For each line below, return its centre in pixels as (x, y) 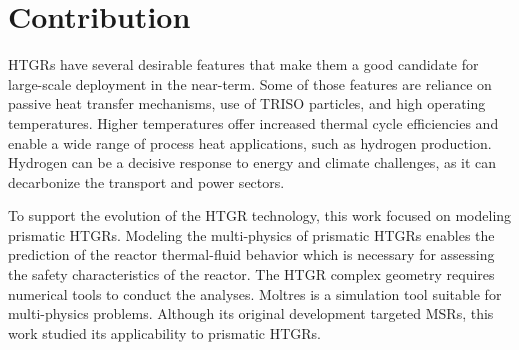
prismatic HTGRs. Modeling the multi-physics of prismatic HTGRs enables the (251, 234)
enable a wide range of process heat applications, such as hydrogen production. (250, 142)
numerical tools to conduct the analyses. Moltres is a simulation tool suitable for (255, 293)
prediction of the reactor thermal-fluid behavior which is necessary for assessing (251, 254)
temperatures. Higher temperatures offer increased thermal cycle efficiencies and (253, 122)
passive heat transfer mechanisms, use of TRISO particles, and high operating (247, 103)
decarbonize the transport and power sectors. (146, 181)
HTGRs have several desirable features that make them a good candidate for (243, 64)
